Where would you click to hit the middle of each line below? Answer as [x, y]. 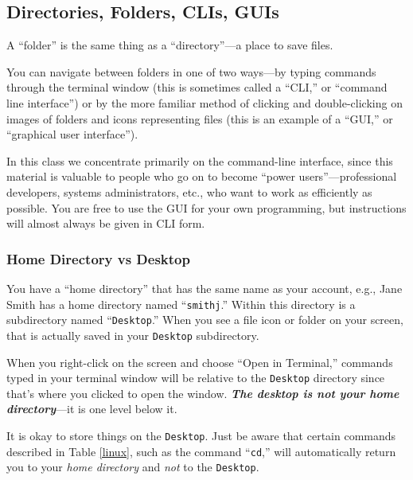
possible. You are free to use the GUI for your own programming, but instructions [206, 207]
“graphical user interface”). [72, 134]
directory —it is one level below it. [92, 409]
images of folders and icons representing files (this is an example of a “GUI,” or [200, 118]
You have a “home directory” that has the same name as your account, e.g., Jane [205, 288]
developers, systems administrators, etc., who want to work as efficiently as [189, 191]
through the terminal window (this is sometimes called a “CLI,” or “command [197, 87]
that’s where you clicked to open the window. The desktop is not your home [203, 393]
